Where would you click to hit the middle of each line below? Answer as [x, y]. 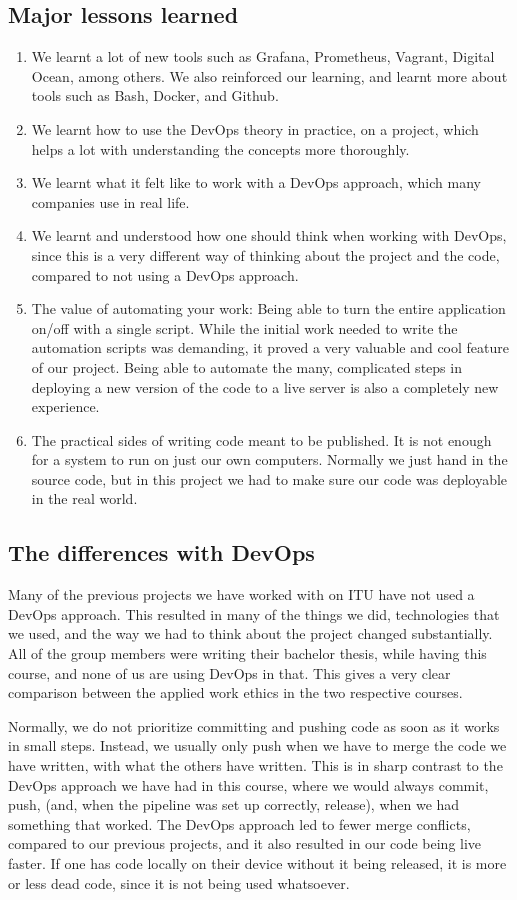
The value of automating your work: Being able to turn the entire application [268, 308]
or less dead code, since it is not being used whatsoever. [179, 882]
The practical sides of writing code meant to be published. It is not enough [261, 439]
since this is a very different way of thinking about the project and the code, [265, 254]
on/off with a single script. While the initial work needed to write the [244, 327]
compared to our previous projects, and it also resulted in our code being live [245, 843]
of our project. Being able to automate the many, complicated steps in [246, 366]
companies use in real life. [110, 201]
